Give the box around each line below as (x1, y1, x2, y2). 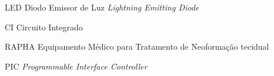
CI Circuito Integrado (5, 20, 83, 33)
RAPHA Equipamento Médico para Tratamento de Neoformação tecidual (5, 40, 269, 53)
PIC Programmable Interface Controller (5, 60, 148, 72)
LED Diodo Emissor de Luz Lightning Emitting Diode (5, 1, 199, 13)
